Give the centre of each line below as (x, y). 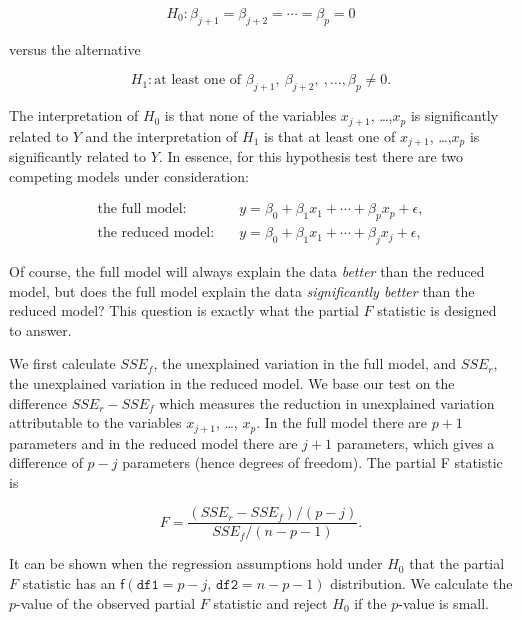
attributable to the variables (95, 422)
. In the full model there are (341, 422)
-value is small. (443, 602)
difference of (46, 462)
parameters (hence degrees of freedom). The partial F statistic (312, 462)
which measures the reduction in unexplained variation (327, 402)
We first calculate (62, 363)
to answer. (40, 329)
